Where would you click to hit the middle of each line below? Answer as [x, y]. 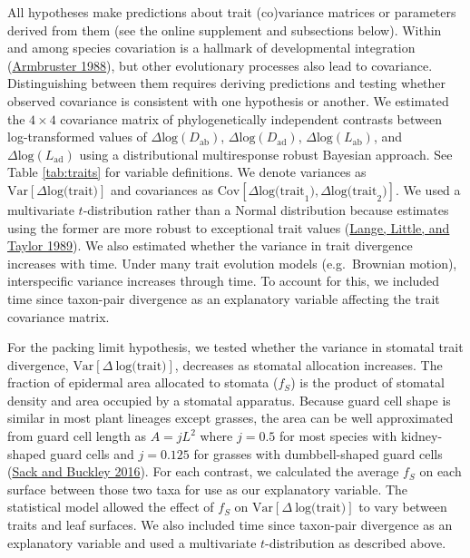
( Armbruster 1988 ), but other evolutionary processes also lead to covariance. [220, 65]
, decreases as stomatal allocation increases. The [308, 364]
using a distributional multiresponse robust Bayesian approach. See [266, 154]
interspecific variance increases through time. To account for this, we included [224, 281]
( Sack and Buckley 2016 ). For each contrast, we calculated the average [203, 471]
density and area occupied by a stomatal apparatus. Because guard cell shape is [229, 400]
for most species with [338, 436]
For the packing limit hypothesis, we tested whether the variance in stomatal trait [235, 347]
